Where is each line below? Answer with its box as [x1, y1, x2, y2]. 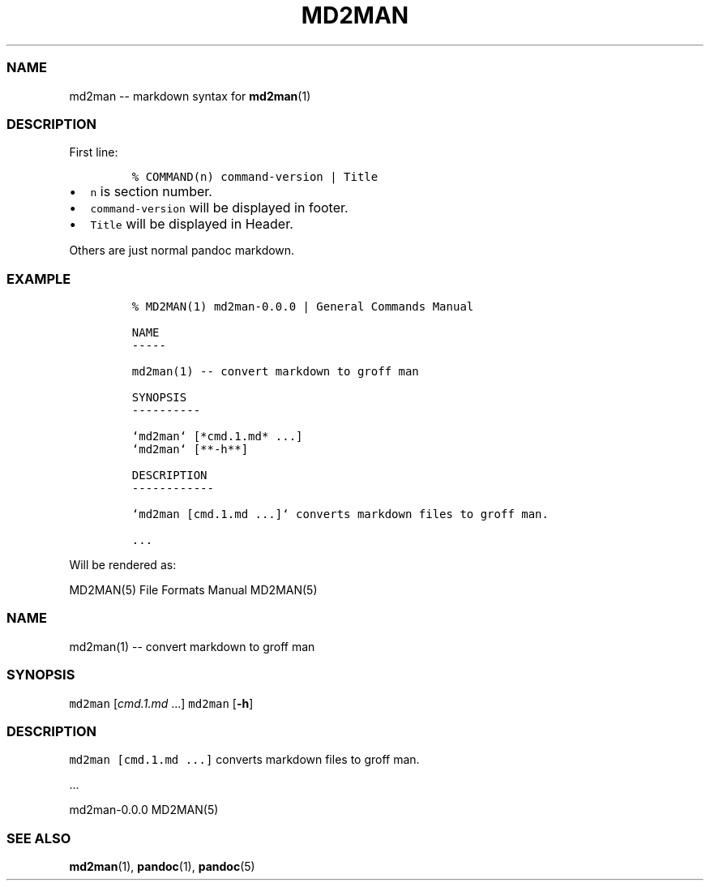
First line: [69, 145, 118, 160]
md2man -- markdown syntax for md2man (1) [69, 88, 311, 103]
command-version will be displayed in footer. [90, 199, 349, 216]
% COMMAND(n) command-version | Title [131, 170, 379, 184]
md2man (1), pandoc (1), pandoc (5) [69, 859, 255, 873]
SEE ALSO [6, 829, 71, 846]
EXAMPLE [6, 270, 71, 287]
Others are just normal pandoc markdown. [69, 243, 295, 258]
